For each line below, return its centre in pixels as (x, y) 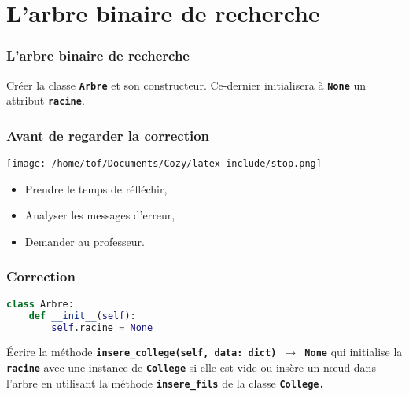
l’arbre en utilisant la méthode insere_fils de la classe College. (166, 382)
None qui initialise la (354, 352)
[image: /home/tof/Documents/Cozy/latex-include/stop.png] (164, 164)
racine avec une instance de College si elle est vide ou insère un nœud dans (191, 368)
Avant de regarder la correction (108, 135)
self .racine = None (102, 327)
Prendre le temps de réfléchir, (96, 188)
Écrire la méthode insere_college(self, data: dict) (142, 352)
